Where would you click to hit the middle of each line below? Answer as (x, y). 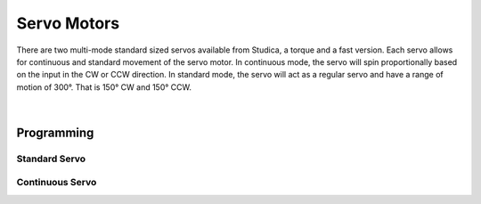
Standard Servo (51, 159)
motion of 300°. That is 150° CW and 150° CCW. (104, 87)
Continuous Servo (57, 183)
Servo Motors (68, 23)
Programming (55, 132)
